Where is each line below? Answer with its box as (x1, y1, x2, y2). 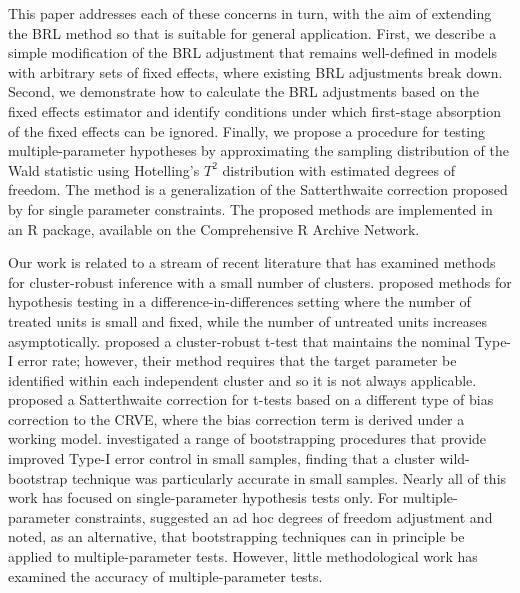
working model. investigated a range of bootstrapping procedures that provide (8, 428, 487, 449)
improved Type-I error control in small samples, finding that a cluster (8, 448, 435, 469)
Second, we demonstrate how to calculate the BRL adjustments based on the (8, 81, 480, 102)
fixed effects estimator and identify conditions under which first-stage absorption (8, 100, 501, 121)
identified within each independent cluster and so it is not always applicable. (8, 369, 477, 390)
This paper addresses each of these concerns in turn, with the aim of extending (8, 3, 492, 23)
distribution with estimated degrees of (222, 159, 455, 180)
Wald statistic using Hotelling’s (8, 159, 200, 180)
